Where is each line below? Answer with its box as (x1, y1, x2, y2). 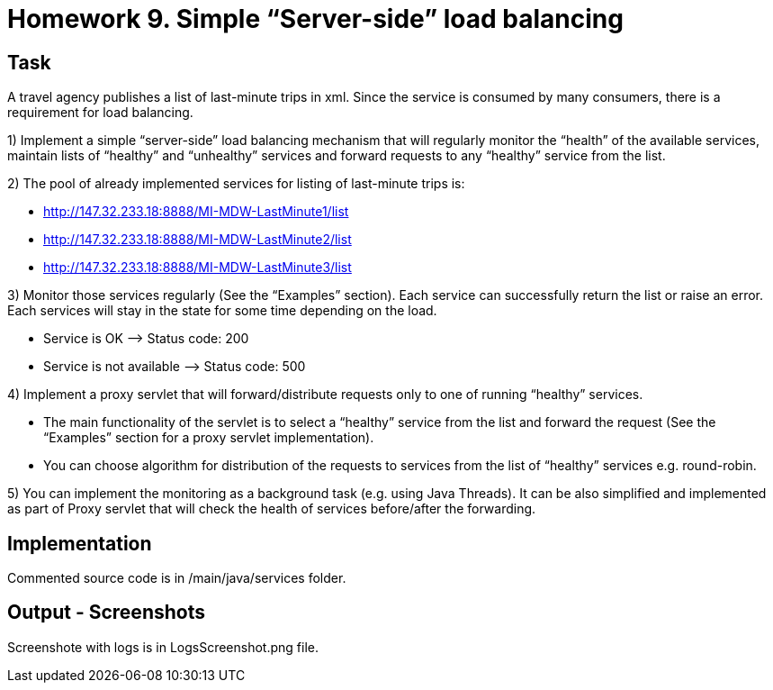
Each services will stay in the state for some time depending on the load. (7, 303, 437, 319)
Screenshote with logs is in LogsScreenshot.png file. (7, 639, 319, 655)
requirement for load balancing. (7, 104, 193, 121)
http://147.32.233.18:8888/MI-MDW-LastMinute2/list (43, 232, 352, 248)
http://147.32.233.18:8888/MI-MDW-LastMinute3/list (43, 259, 352, 276)
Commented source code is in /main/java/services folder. (7, 570, 346, 586)
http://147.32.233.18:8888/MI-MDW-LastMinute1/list (43, 204, 349, 220)
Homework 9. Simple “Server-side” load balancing (7, 4, 624, 34)
